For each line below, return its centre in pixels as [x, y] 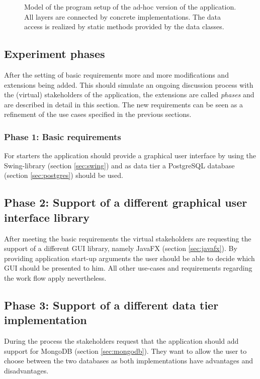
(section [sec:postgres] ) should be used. [64, 175]
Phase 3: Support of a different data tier [111, 305]
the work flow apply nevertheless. [55, 277]
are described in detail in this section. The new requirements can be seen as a [124, 104]
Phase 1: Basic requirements [63, 136]
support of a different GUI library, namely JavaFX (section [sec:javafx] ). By [121, 248]
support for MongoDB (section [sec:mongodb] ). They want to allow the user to [125, 351]
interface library [47, 217]
